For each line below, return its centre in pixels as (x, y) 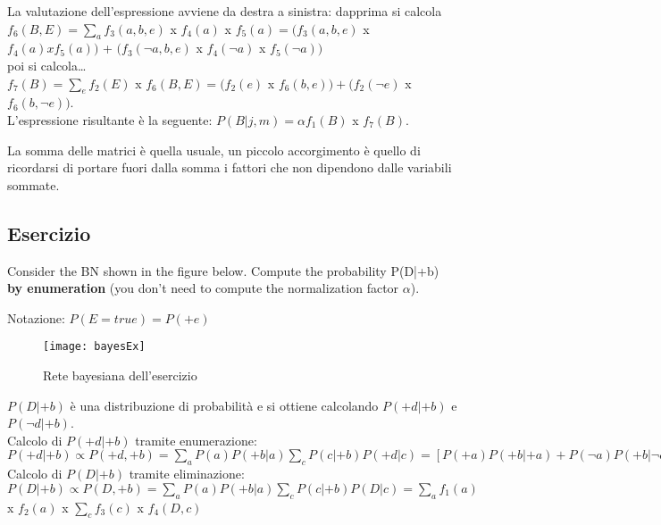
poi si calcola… (47, 65)
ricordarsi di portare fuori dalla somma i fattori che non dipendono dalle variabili (230, 167)
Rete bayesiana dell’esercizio (120, 375)
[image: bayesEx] (94, 347)
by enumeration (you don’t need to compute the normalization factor (203, 288)
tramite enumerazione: (196, 440)
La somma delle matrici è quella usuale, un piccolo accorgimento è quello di (214, 150)
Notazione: (36, 317)
